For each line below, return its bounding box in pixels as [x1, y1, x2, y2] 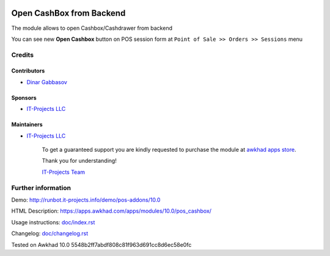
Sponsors [11, 94, 37, 101]
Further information [11, 183, 71, 192]
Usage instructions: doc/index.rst [11, 218, 95, 226]
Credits [11, 51, 34, 59]
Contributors [11, 67, 45, 74]
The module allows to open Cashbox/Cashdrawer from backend [11, 24, 172, 32]
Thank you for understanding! [42, 157, 117, 165]
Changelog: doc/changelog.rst [11, 230, 89, 237]
